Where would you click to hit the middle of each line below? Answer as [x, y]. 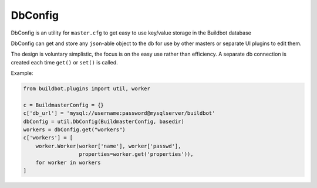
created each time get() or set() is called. [65, 62]
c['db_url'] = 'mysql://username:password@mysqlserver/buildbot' [119, 113]
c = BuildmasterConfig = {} [63, 105]
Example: [22, 73]
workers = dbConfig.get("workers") [74, 130]
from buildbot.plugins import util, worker [87, 89]
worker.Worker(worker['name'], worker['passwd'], [108, 146]
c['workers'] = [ [48, 138]
